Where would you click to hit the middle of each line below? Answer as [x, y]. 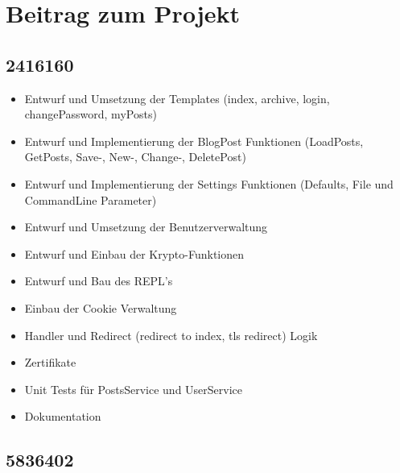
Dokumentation [63, 416]
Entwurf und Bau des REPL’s [99, 281]
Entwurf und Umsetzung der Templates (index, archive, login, [177, 98]
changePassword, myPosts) [91, 114]
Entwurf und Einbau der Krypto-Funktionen [134, 253]
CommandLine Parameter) [91, 199]
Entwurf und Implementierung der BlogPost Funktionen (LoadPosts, [194, 141]
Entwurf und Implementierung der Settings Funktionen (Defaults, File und [209, 183]
